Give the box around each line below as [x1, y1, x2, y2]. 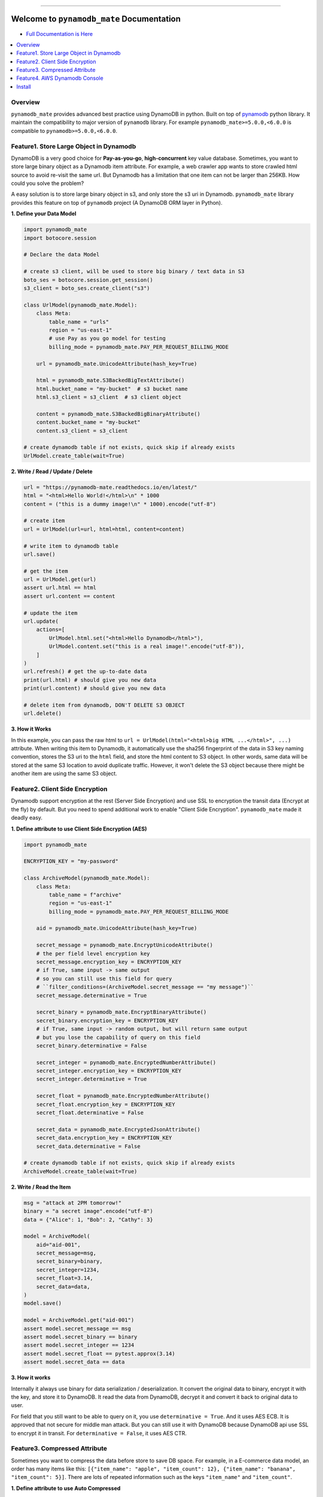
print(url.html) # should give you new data [23, 677, 157, 683]
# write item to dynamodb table [23, 543, 119, 549]
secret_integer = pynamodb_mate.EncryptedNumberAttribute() [36, 1059, 217, 1066]
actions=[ [36, 626, 65, 633]
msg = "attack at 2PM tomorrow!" [23, 1199, 122, 1206]
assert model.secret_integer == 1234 [23, 1342, 135, 1348]
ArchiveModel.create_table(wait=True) [23, 1168, 138, 1175]
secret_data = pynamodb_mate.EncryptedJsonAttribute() [36, 1126, 200, 1133]
